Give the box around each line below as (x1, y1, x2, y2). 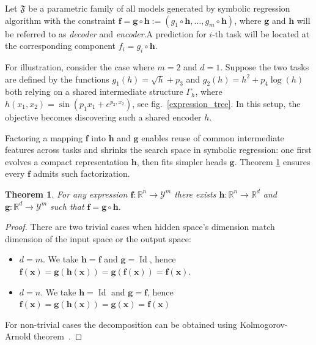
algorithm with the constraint (5, 13, 116, 26)
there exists (174, 187, 216, 200)
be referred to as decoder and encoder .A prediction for (5, 27, 207, 40)
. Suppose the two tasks (220, 60, 309, 73)
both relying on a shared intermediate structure (5, 85, 183, 98)
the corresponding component (5, 39, 116, 52)
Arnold (5, 330, 31, 343)
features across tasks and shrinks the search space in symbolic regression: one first (5, 143, 312, 156)
